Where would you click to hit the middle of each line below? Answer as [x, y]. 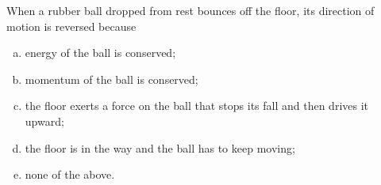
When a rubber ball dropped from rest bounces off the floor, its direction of [190, 10]
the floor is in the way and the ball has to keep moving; [160, 147]
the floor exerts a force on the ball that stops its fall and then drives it [197, 106]
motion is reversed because [71, 26]
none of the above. [70, 174]
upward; [44, 121]
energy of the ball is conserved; [100, 53]
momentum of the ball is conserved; [112, 79]
